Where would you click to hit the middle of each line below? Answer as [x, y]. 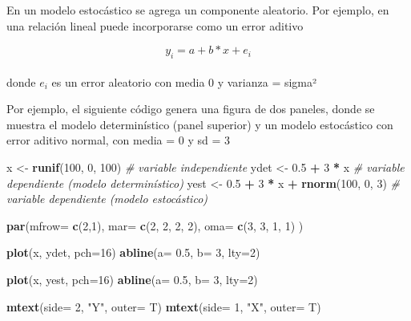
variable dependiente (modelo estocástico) [107, 199]
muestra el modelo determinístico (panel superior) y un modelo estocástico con [200, 124]
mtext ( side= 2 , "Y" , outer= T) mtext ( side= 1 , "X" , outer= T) [164, 306]
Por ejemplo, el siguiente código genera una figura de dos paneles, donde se [191, 109]
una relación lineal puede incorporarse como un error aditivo [155, 25]
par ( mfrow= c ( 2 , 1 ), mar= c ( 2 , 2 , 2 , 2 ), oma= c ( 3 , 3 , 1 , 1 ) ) [155, 225]
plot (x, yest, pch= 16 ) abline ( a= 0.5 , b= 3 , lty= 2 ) [132, 279]
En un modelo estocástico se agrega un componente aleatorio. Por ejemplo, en [198, 10]
